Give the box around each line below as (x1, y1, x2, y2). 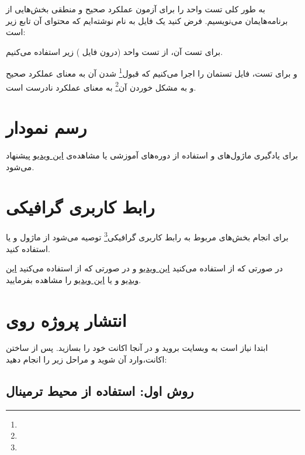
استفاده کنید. (6, 242, 50, 254)
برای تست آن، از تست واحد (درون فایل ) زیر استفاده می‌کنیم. (6, 45, 223, 57)
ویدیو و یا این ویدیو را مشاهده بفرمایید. (6, 273, 141, 285)
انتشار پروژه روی (6, 308, 127, 332)
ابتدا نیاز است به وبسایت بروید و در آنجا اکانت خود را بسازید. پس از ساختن (6, 342, 268, 354)
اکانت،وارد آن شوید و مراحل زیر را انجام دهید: (6, 353, 167, 366)
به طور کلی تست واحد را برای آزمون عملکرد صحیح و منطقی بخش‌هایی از (6, 3, 266, 15)
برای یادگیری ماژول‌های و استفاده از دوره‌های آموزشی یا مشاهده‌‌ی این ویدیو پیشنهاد (6, 149, 298, 161)
